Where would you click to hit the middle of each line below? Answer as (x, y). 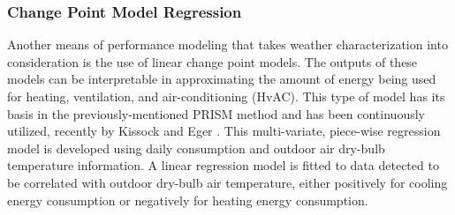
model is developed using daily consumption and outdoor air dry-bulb (196, 148)
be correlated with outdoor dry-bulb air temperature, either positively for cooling (227, 182)
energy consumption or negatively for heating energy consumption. (188, 200)
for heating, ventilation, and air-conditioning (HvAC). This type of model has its (226, 96)
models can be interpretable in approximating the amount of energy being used (222, 79)
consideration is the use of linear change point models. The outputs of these (212, 61)
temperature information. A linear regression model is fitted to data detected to (223, 165)
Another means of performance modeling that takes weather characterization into (227, 44)
